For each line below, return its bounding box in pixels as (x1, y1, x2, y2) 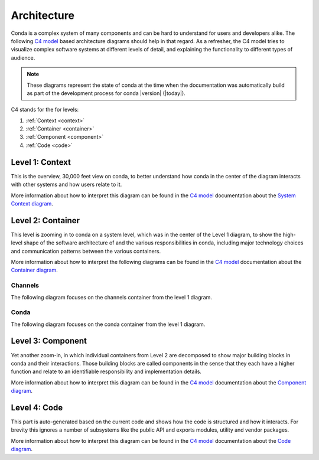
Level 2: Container (11, 216, 80, 226)
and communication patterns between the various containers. (11, 247, 161, 255)
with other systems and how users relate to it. (11, 181, 122, 188)
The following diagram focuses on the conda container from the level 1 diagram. (11, 321, 206, 328)
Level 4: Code (11, 402, 63, 413)
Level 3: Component (11, 336, 87, 346)
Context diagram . (11, 200, 53, 207)
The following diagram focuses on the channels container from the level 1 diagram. (11, 293, 213, 301)
